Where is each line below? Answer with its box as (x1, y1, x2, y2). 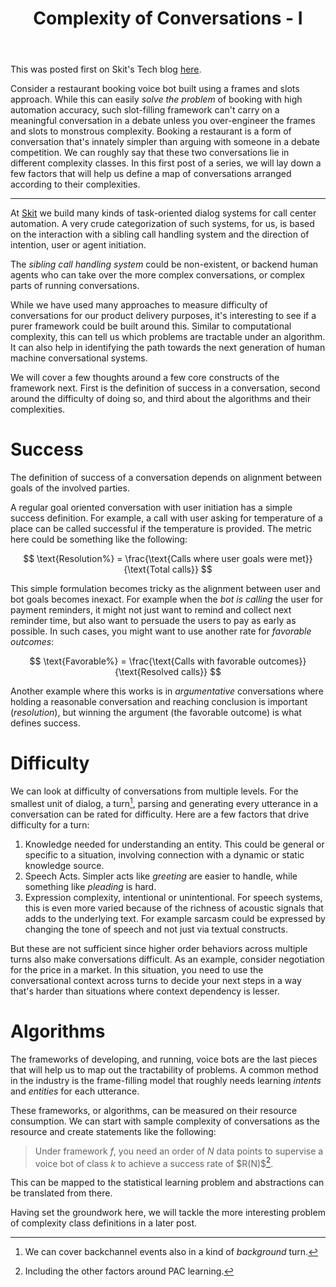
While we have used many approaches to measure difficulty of (10, 299, 268, 311)
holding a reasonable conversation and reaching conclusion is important (10, 696, 308, 708)
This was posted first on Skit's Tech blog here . (10, 63, 202, 76)
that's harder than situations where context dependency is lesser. (10, 985, 280, 997)
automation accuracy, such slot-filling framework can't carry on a (10, 104, 280, 116)
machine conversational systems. (10, 352, 148, 364)
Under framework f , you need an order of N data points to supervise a (34, 1145, 324, 1157)
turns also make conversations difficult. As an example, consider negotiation (10, 953, 325, 965)
